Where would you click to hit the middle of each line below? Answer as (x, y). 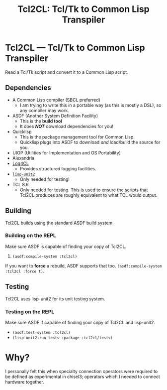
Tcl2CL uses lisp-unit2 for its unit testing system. (55, 299)
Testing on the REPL (30, 311)
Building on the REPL (31, 236)
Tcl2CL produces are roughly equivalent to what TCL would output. (88, 195)
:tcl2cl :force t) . (25, 271)
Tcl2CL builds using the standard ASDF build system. (60, 223)
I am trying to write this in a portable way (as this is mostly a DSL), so (90, 105)
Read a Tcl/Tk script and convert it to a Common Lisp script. (67, 72)
